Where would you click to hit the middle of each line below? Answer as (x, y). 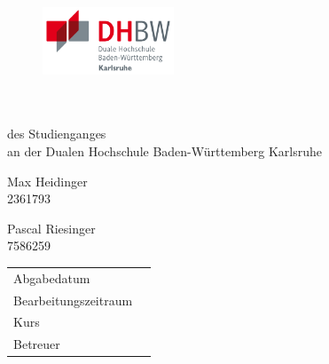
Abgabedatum (52, 277)
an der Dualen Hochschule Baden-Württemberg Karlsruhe (165, 150)
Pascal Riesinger (51, 228)
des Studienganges (57, 134)
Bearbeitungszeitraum (73, 300)
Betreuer (37, 344)
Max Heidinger (47, 181)
